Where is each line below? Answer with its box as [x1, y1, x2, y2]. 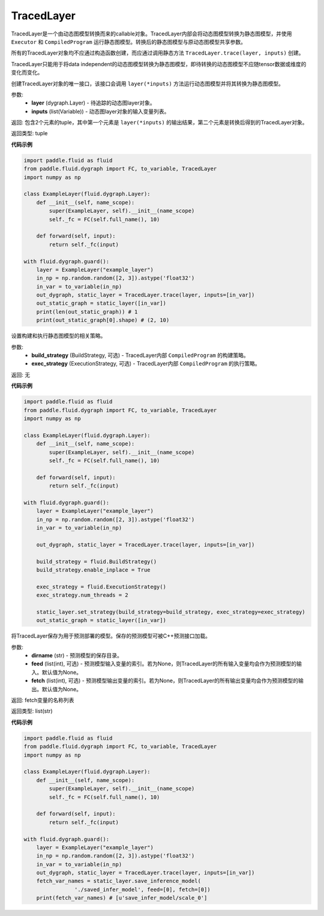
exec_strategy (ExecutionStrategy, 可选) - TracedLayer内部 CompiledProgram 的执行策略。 [31, 360, 260, 367]
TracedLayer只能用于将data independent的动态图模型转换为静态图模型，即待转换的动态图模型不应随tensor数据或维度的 [11, 60, 307, 67]
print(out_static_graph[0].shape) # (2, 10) [36, 317, 170, 324]
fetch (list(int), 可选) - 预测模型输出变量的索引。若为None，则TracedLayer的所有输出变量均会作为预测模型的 [31, 677, 299, 685]
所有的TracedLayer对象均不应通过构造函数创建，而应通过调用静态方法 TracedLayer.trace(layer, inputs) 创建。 [11, 49, 304, 56]
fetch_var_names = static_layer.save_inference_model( [36, 878, 201, 885]
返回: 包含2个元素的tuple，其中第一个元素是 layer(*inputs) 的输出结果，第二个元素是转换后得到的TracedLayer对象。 [11, 119, 308, 126]
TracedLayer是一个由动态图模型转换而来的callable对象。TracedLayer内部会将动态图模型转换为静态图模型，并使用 [11, 30, 292, 37]
